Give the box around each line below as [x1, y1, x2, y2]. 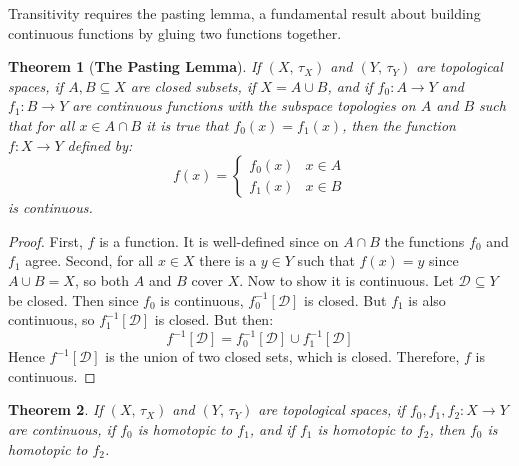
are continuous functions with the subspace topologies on [72, 95, 416, 116]
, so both [74, 269, 130, 290]
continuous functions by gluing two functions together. [8, 22, 342, 43]
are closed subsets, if [130, 75, 256, 96]
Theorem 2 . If [8, 399, 103, 420]
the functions [384, 230, 465, 251]
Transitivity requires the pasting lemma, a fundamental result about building [8, 3, 481, 23]
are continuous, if [8, 419, 116, 439]
